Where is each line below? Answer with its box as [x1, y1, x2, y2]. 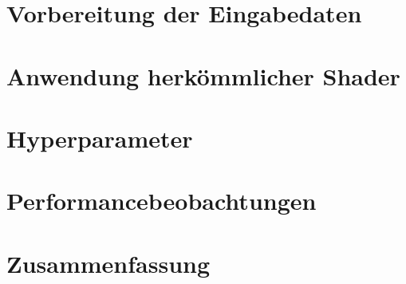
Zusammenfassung [6, 247, 211, 279]
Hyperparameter [6, 121, 193, 154]
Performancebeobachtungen [6, 184, 317, 217]
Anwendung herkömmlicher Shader [6, 59, 400, 92]
